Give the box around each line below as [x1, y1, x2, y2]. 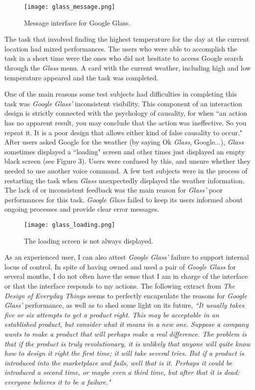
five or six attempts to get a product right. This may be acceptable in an [4, 309, 219, 319]
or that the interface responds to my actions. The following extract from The [4, 280, 235, 291]
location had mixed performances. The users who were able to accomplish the [4, 43, 237, 53]
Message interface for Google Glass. [24, 17, 131, 27]
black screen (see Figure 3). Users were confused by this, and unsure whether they [4, 156, 251, 166]
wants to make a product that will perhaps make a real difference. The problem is [4, 328, 247, 339]
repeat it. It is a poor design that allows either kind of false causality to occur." [4, 127, 243, 137]
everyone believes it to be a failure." [4, 376, 111, 387]
